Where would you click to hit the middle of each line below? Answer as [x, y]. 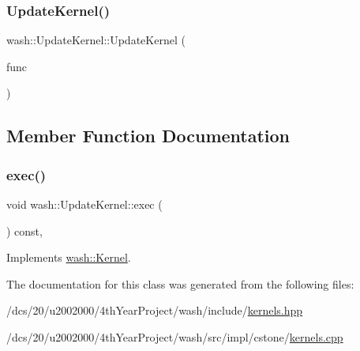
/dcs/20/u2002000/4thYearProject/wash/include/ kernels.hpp [155, 310]
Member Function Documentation [148, 136]
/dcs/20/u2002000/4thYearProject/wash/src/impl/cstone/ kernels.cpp [175, 336]
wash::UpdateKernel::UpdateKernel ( [96, 40]
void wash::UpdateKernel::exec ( [84, 204]
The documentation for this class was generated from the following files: [180, 283]
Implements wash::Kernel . [69, 257]
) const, [24, 230]
